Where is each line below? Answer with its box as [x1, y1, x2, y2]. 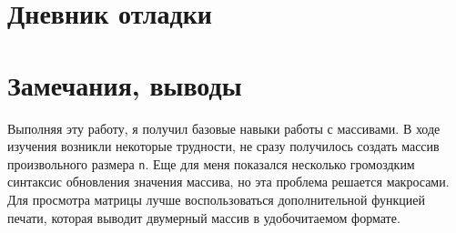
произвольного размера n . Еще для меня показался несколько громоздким [7, 154, 415, 173]
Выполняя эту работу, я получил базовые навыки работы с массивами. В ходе [7, 118, 441, 137]
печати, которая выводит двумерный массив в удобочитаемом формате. [7, 208, 400, 227]
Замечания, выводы [7, 66, 242, 103]
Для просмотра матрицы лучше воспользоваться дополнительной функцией [7, 189, 425, 208]
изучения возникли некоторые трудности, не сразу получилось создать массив [7, 137, 440, 156]
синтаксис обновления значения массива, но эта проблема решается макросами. [7, 172, 450, 191]
